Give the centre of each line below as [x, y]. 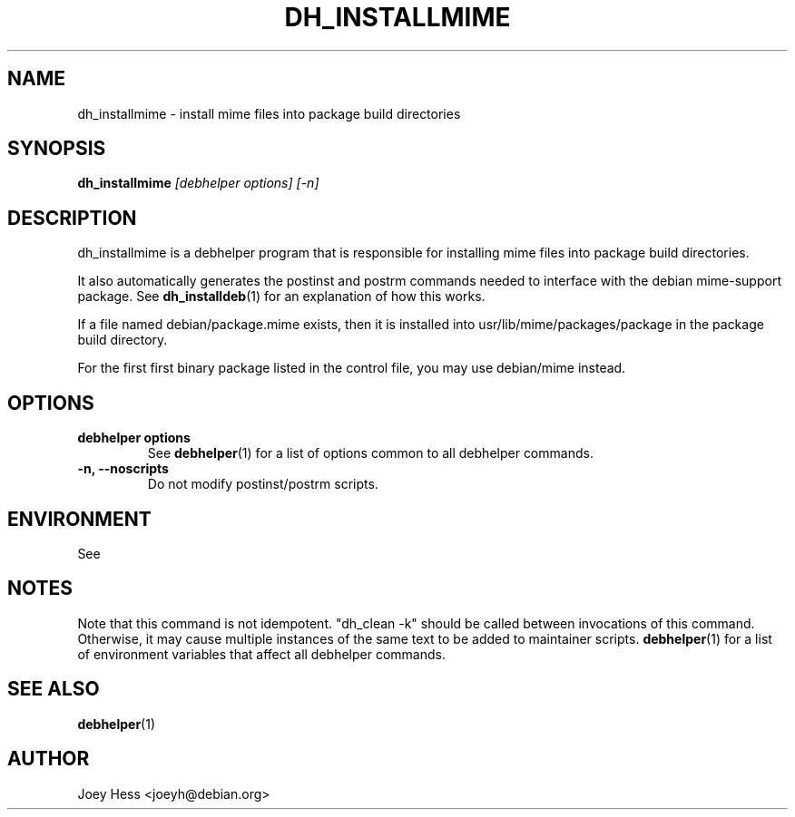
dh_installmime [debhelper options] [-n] [198, 183]
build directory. [123, 340]
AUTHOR [49, 759]
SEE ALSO [54, 689]
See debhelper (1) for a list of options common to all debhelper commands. [370, 453]
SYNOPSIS [57, 149]
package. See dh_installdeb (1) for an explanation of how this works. [281, 297]
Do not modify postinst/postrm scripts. [263, 484]
